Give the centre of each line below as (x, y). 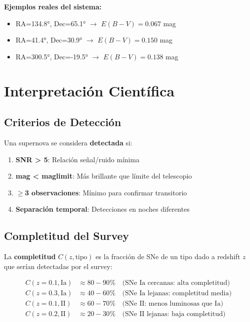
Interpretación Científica (89, 90)
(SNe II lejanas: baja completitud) (174, 314)
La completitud (30, 256)
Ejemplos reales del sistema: (53, 6)
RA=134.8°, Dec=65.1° (51, 23)
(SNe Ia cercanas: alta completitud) (176, 283)
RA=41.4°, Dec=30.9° (49, 40)
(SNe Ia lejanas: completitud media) (177, 294)
